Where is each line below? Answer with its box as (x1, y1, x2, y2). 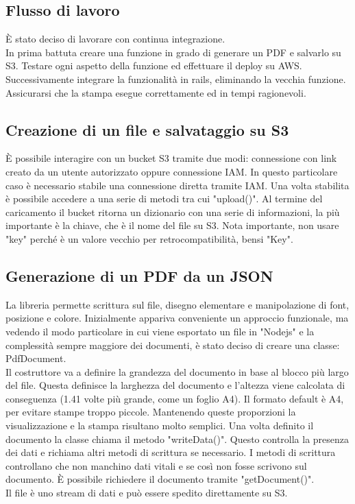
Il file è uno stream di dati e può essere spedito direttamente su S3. (5, 485, 288, 500)
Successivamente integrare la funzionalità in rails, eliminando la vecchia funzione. (5, 71, 346, 86)
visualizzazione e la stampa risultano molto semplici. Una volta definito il (5, 418, 314, 433)
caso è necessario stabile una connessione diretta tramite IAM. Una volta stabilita (5, 178, 350, 192)
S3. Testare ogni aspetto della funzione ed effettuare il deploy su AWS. (5, 58, 302, 73)
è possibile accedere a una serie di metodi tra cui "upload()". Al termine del (5, 191, 323, 206)
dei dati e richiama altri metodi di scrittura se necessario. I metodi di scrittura (5, 445, 336, 459)
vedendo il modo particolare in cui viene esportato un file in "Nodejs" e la (5, 324, 315, 338)
